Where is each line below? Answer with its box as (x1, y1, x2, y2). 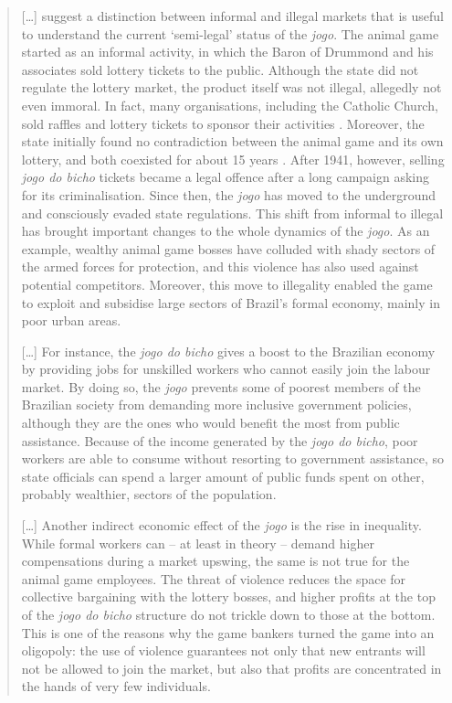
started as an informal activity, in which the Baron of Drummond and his (21, 42, 434, 61)
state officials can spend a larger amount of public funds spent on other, (21, 466, 425, 485)
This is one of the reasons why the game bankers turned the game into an (21, 623, 435, 642)
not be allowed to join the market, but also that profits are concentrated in (21, 658, 442, 677)
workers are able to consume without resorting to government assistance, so (21, 449, 445, 468)
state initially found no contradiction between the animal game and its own (21, 132, 444, 151)
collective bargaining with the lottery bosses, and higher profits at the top (21, 587, 436, 606)
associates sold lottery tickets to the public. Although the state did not (21, 59, 419, 79)
